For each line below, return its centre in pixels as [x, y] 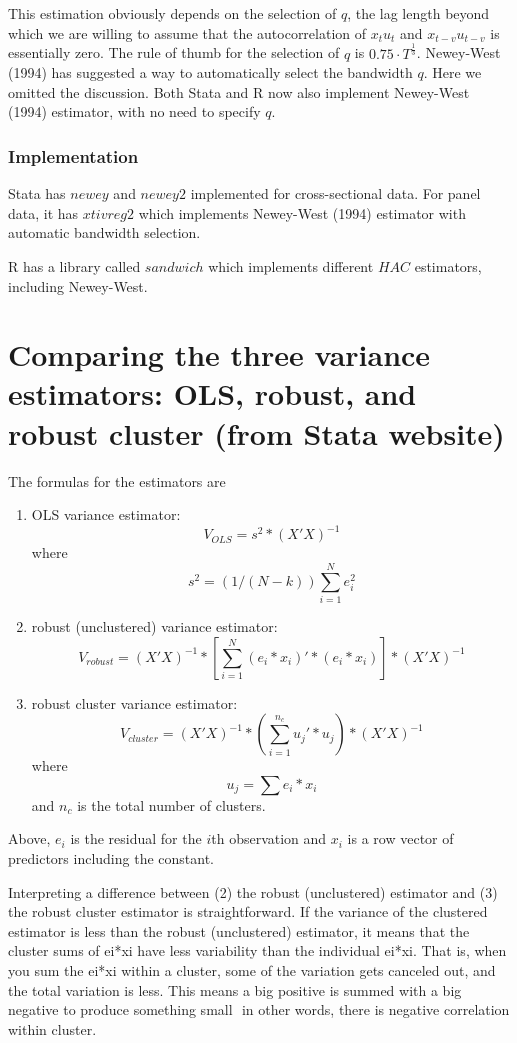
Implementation [73, 155]
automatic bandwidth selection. [104, 232]
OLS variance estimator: [106, 514]
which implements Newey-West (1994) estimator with [302, 212]
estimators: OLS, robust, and [212, 393]
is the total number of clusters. [171, 804]
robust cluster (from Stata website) [256, 432]
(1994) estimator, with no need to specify [134, 111]
